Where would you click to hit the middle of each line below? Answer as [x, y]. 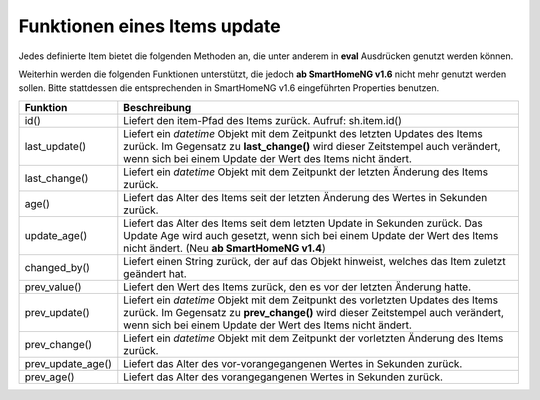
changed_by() [57, 267]
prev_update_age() [68, 363]
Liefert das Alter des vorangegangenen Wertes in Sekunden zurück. [283, 377]
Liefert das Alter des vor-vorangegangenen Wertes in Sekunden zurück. [293, 363]
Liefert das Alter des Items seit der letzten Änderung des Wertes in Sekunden [305, 197]
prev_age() [49, 377]
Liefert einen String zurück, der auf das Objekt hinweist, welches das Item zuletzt [314, 261]
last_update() [55, 146]
